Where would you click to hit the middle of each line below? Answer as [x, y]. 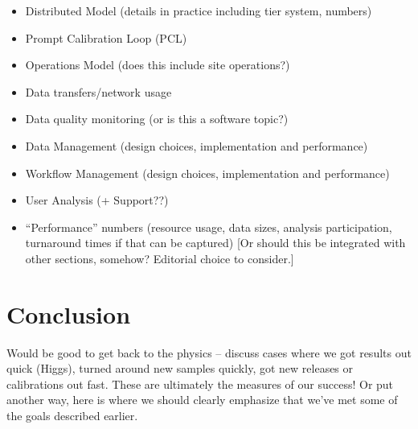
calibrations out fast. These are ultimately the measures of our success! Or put [200, 384]
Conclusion [69, 313]
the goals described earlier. [72, 416]
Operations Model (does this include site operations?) [158, 65]
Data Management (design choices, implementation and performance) [197, 145]
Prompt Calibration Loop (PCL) [106, 37]
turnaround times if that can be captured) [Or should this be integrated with [215, 243]
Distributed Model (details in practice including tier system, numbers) [199, 10]
